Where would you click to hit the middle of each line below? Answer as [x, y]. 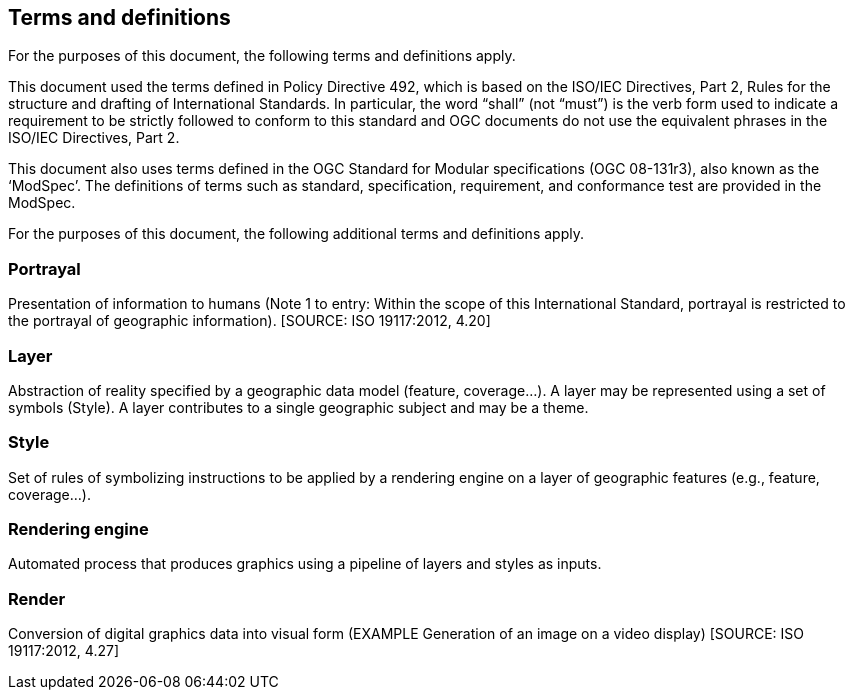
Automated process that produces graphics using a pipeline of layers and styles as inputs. [305, 564]
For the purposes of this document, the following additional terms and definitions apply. [296, 234]
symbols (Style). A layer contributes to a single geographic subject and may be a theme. [298, 407]
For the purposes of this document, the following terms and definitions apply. [262, 56]
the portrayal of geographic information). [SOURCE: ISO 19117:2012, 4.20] [249, 321]
